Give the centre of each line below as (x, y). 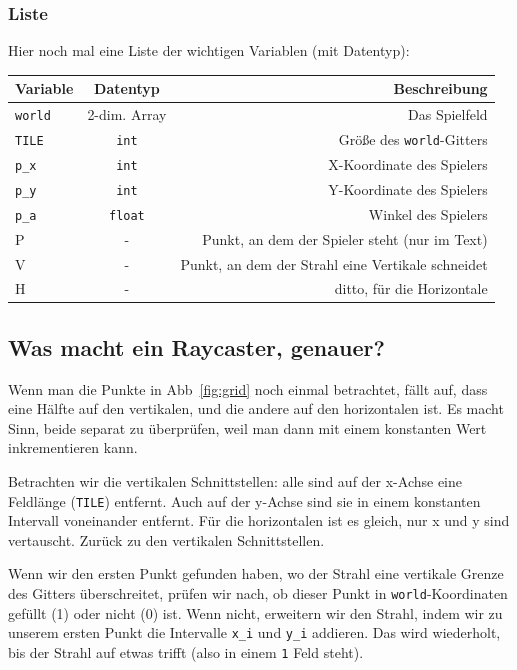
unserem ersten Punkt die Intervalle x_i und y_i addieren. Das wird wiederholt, (254, 632)
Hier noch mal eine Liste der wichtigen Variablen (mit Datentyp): (209, 50)
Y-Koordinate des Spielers (408, 188)
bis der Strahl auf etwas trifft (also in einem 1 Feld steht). (186, 651)
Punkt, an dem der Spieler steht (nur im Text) (345, 238)
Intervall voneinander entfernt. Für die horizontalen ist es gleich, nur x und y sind (259, 520)
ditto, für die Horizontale (411, 288)
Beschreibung (440, 88)
